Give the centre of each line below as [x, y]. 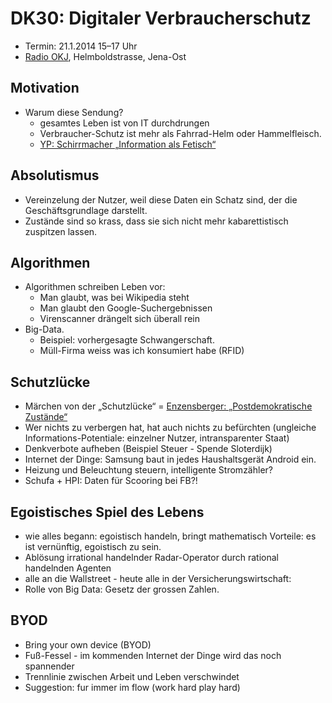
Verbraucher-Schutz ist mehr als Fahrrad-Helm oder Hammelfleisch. [180, 133]
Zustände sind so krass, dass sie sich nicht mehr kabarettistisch [156, 221]
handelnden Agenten [68, 568]
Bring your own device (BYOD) [88, 644]
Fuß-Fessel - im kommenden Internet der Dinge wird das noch [153, 655]
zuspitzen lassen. [61, 231]
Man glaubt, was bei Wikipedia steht [114, 298]
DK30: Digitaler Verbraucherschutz [161, 18]
